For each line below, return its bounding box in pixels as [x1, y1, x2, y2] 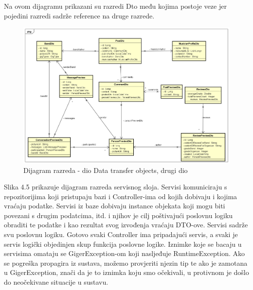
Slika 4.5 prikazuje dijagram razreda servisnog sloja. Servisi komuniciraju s [4, 181, 227, 191]
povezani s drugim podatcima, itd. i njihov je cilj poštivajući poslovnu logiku [4, 210, 233, 220]
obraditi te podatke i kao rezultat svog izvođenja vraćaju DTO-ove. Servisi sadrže [4, 220, 248, 230]
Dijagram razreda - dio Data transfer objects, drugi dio [23, 165, 188, 175]
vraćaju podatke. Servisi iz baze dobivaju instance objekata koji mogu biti [4, 201, 225, 211]
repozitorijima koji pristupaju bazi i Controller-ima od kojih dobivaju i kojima [4, 191, 237, 201]
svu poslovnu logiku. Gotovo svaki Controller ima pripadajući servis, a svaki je [4, 229, 238, 239]
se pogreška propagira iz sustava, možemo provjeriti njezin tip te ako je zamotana [4, 257, 248, 268]
